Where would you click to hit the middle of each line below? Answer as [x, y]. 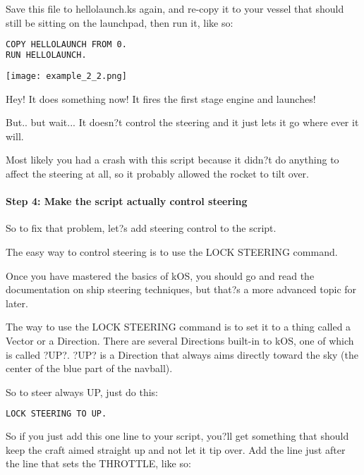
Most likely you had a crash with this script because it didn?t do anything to [172, 160]
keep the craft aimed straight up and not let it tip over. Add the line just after [176, 449]
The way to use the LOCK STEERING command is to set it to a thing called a [178, 327]
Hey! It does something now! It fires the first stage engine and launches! [161, 98]
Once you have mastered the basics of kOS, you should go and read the [160, 275]
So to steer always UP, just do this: [82, 391]
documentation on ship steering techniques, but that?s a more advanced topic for [181, 289]
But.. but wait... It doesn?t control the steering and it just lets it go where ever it [182, 122]
